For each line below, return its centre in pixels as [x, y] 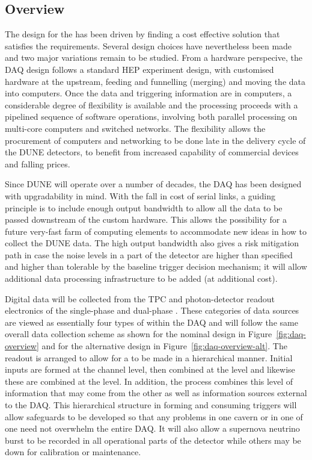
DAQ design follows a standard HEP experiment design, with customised [139, 69]
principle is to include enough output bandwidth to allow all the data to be [144, 207]
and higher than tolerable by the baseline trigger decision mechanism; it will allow [156, 266]
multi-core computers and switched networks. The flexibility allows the [135, 128]
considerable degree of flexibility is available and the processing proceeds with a [151, 104]
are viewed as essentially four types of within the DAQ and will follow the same [151, 322]
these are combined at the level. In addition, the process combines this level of [149, 381]
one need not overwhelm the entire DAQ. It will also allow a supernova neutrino [152, 428]
